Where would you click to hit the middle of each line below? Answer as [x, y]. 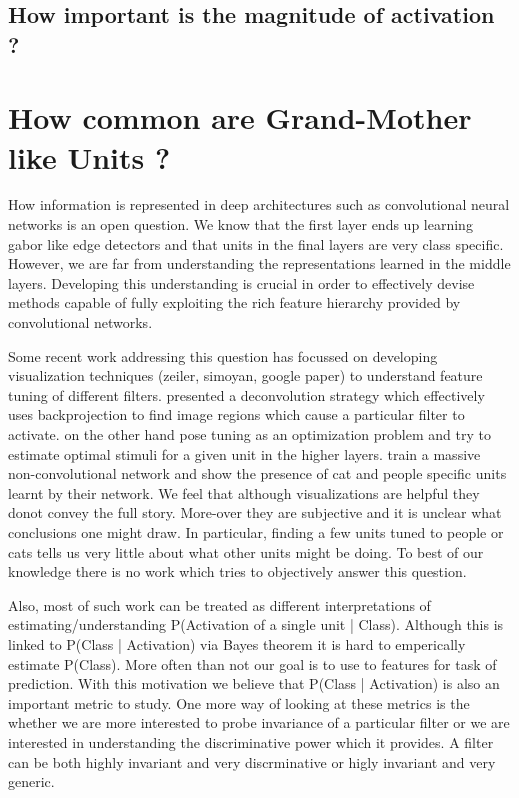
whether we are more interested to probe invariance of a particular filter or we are [259, 722]
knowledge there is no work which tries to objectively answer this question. [237, 571]
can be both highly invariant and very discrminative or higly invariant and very [252, 761]
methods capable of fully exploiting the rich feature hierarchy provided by [234, 302]
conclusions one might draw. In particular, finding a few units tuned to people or [256, 531]
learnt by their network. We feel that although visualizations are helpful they [244, 492]
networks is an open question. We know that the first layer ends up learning [240, 224]
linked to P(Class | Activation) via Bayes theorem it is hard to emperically [237, 643]
